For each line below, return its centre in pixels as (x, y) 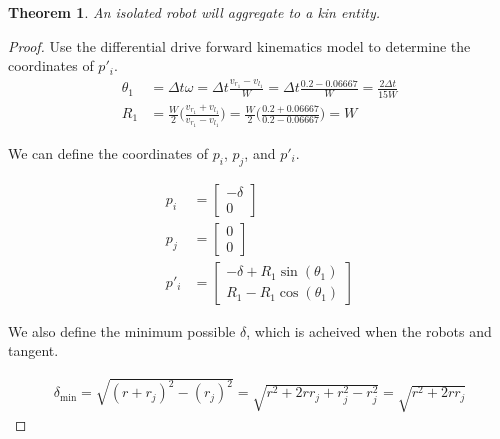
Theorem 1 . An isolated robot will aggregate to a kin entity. (194, 12)
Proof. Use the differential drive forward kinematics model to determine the (239, 45)
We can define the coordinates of (108, 152)
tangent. (33, 350)
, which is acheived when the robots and (369, 330)
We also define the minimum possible (122, 330)
